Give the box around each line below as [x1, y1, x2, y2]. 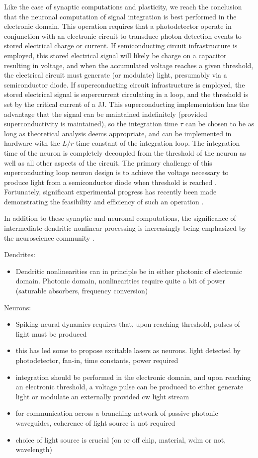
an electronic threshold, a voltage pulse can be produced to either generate [15, 381, 244, 392]
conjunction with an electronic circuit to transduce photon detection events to [4, 30, 242, 41]
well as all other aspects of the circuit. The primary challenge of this [4, 157, 212, 168]
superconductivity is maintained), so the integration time [4, 118, 178, 129]
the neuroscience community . [4, 232, 94, 243]
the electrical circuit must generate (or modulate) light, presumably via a [4, 70, 227, 80]
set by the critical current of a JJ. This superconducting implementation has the [4, 98, 249, 109]
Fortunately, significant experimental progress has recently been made [4, 186, 217, 197]
